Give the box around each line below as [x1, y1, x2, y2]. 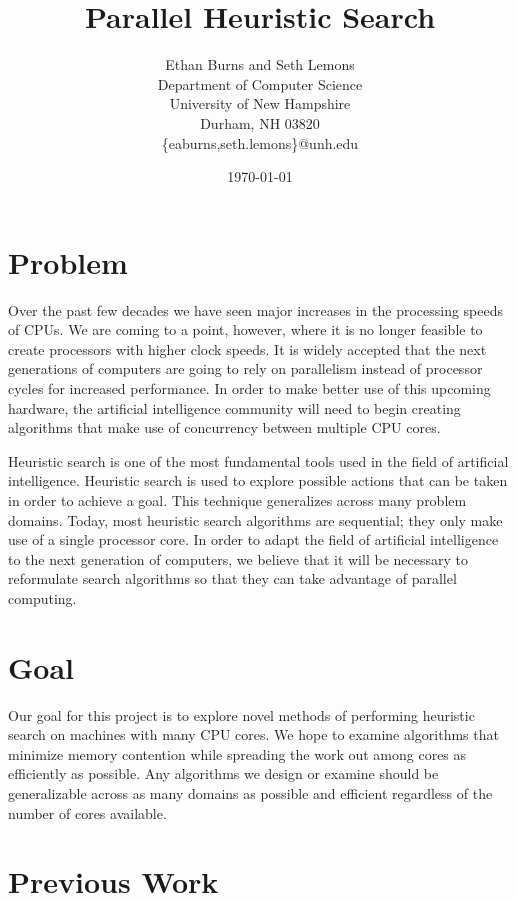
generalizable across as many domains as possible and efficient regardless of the [8, 783, 493, 804]
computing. [8, 587, 77, 608]
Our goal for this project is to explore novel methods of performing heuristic [8, 704, 475, 725]
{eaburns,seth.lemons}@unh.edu [161, 132, 359, 153]
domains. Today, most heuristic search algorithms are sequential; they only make [8, 509, 503, 530]
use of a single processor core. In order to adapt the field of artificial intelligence [8, 529, 499, 550]
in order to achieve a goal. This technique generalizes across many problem [8, 489, 467, 510]
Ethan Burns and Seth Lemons [165, 54, 355, 75]
